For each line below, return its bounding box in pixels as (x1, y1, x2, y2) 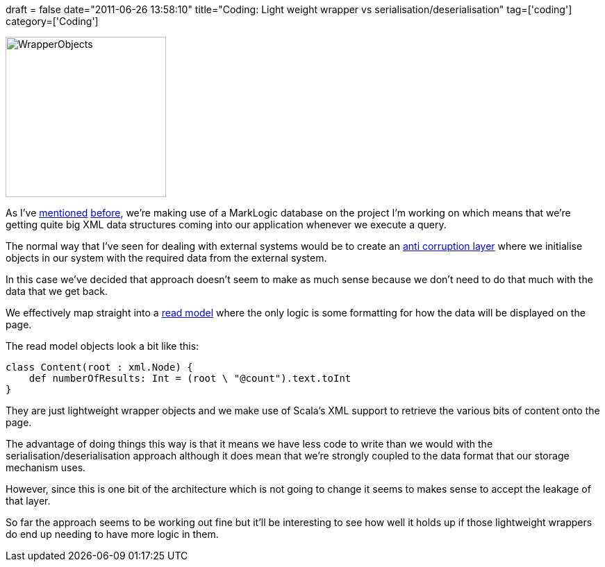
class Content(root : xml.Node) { (6, 362, 193, 373)
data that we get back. (6, 285, 108, 297)
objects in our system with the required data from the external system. (6, 252, 327, 264)
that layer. (6, 495, 51, 507)
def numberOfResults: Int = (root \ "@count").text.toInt (28, 373, 351, 384)
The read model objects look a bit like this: (6, 340, 199, 352)
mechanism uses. (6, 462, 86, 473)
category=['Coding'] (6, 15, 99, 27)
